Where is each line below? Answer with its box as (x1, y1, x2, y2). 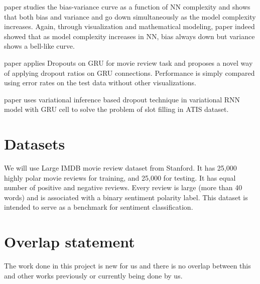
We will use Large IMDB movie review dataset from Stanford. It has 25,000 (4, 163, 237, 173)
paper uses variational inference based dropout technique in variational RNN (4, 94, 240, 104)
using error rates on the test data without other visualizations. (4, 77, 196, 88)
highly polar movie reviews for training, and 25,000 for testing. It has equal (4, 172, 236, 183)
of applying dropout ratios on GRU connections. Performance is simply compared (4, 67, 255, 78)
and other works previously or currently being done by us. (4, 270, 183, 280)
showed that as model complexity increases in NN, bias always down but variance (4, 31, 255, 41)
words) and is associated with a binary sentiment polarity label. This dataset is (4, 192, 248, 202)
